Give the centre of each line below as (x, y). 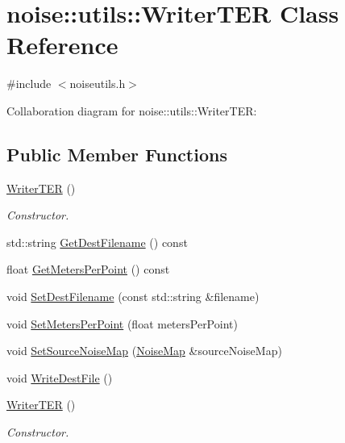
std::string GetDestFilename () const (97, 242)
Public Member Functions (117, 154)
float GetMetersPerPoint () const (88, 269)
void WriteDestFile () (60, 377)
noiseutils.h (98, 84)
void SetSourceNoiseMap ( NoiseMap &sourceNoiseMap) (144, 351)
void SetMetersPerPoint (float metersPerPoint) (122, 323)
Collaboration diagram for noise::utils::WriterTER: (132, 110)
